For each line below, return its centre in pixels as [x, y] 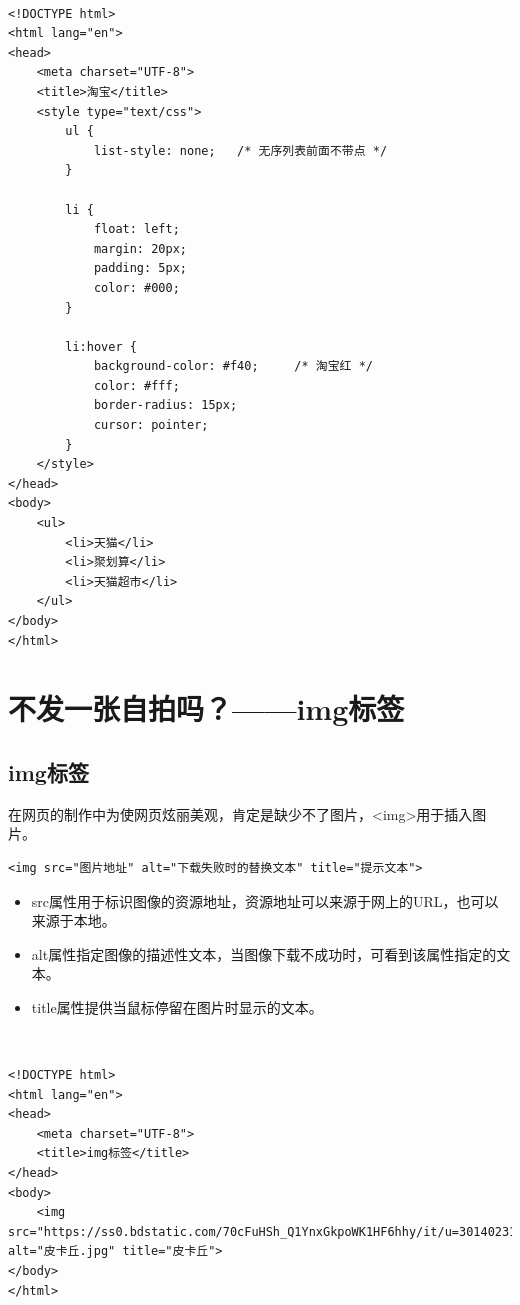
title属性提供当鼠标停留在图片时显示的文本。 [177, 1006]
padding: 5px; [140, 268]
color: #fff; [136, 385]
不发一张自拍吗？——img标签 [206, 708]
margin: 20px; [140, 248]
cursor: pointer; [151, 425]
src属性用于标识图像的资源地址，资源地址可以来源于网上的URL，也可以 [265, 900]
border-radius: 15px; [165, 405]
